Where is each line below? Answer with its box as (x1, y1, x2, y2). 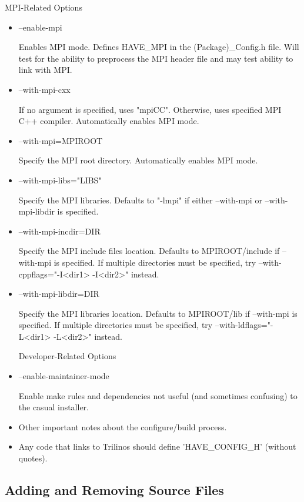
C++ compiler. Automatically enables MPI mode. (18, 115, 199, 127)
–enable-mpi (18, 21, 62, 33)
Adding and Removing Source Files (5, 481, 224, 499)
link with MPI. (18, 63, 72, 76)
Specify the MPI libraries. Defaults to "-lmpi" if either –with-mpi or (18, 193, 262, 206)
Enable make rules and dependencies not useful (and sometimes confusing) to (18, 389, 298, 401)
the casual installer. (18, 401, 89, 413)
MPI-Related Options (5, 1, 82, 13)
